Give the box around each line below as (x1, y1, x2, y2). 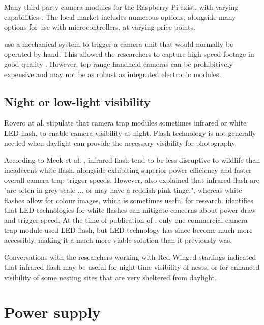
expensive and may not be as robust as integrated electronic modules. (4, 68, 221, 79)
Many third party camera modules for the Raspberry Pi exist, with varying (4, 2, 239, 12)
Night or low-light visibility (4, 93, 151, 109)
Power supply (4, 302, 101, 322)
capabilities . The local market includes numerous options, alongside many (4, 11, 236, 22)
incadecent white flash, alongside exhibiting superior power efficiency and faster (4, 164, 252, 175)
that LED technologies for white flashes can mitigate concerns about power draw (4, 205, 256, 215)
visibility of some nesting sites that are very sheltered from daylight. (4, 271, 217, 282)
